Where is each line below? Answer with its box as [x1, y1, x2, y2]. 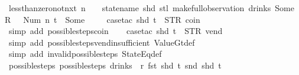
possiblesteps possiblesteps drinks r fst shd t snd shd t [8, 59, 222, 71]
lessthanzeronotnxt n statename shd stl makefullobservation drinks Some [8, 2, 294, 13]
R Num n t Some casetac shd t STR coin [5, 13, 200, 25]
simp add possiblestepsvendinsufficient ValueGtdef [8, 36, 195, 48]
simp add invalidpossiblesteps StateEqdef [8, 47, 162, 60]
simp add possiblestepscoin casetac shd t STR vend [8, 25, 223, 37]
